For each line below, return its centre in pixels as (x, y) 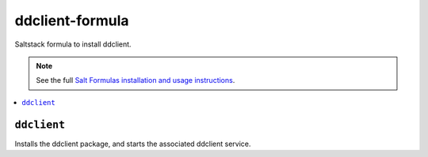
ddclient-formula (72, 21)
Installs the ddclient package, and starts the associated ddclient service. (133, 144)
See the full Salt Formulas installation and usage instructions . (136, 80)
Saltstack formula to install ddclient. (73, 44)
